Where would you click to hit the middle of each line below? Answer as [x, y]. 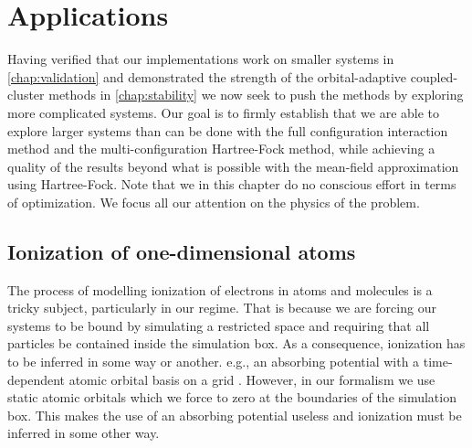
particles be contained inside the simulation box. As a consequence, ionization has [236, 343]
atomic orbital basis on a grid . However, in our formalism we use [252, 379]
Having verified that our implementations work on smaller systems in [201, 59]
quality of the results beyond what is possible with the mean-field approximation [233, 166]
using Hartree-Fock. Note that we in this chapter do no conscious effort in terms [232, 184]
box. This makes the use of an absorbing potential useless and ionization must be [235, 415]
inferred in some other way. [84, 433]
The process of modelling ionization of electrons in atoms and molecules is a [220, 289]
